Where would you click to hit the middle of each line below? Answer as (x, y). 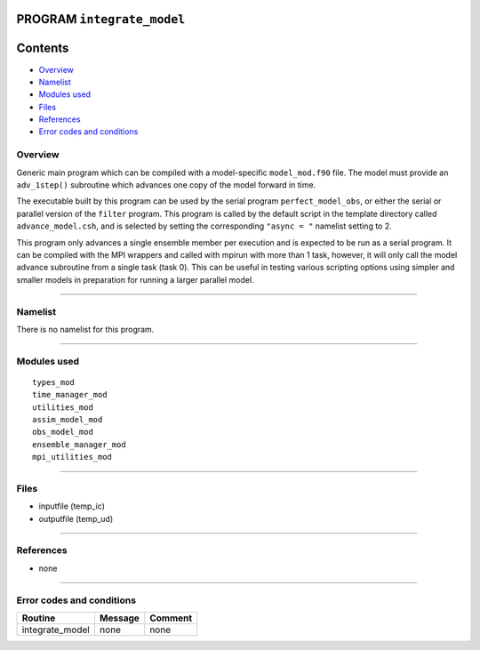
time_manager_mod (70, 395)
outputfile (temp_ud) (76, 518)
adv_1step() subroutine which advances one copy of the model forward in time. (166, 185)
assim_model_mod (68, 420)
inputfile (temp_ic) (72, 506)
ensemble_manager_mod (79, 444)
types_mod (53, 382)
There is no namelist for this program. (85, 329)
